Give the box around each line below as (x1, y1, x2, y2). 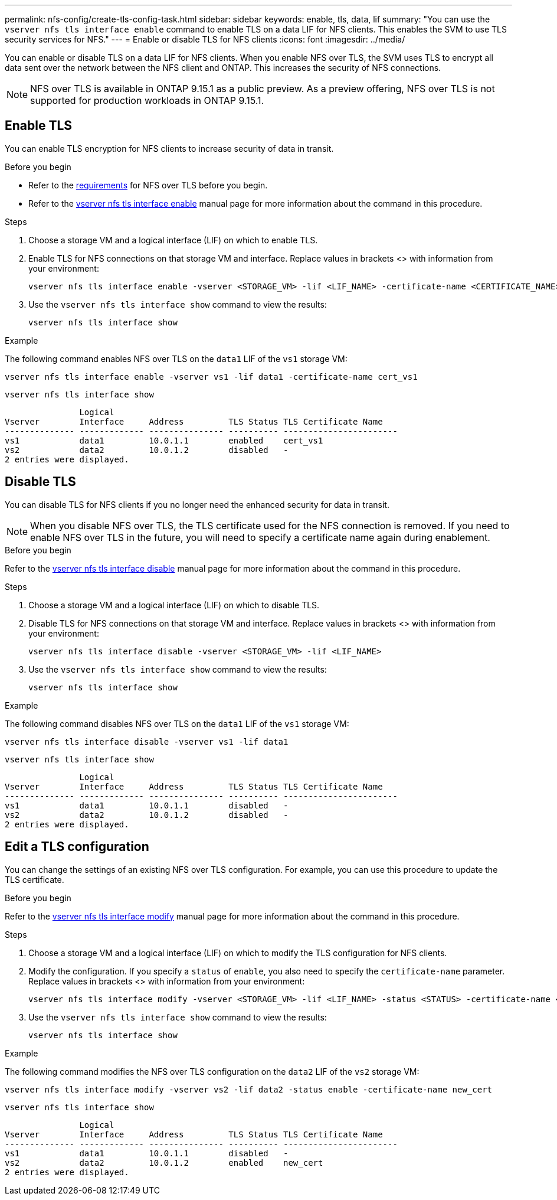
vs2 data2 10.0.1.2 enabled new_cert (5, 1157, 323, 1168)
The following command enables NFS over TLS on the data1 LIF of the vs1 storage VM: (5, 353, 348, 364)
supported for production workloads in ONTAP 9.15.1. (30, 94, 264, 106)
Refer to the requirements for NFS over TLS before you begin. (28, 180, 268, 190)
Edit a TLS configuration (5, 839, 149, 855)
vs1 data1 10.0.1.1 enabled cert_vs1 (5, 435, 323, 445)
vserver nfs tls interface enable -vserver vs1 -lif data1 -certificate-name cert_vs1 (5, 371, 418, 381)
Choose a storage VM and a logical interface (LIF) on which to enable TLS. (28, 234, 318, 245)
